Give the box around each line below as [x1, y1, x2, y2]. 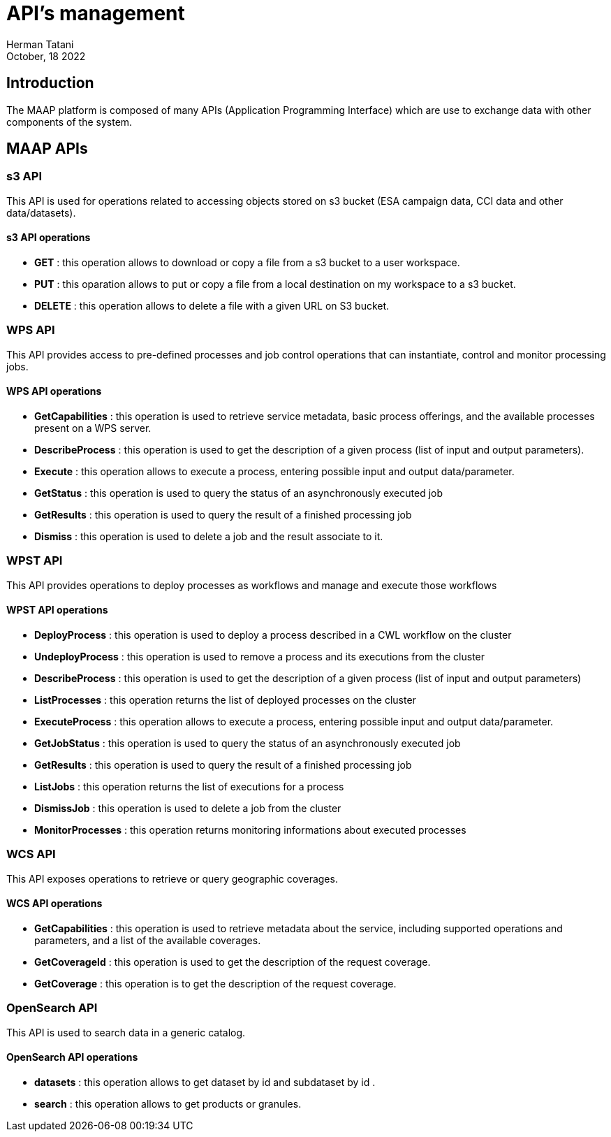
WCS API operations [6, 897, 103, 910]
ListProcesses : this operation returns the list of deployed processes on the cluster [34, 693, 416, 706]
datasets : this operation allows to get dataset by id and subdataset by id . [34, 1076, 376, 1088]
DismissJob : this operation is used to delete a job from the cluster [34, 802, 341, 814]
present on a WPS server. [34, 422, 152, 434]
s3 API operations [6, 231, 91, 244]
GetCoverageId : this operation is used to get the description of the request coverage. [34, 955, 431, 968]
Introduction [6, 74, 94, 92]
